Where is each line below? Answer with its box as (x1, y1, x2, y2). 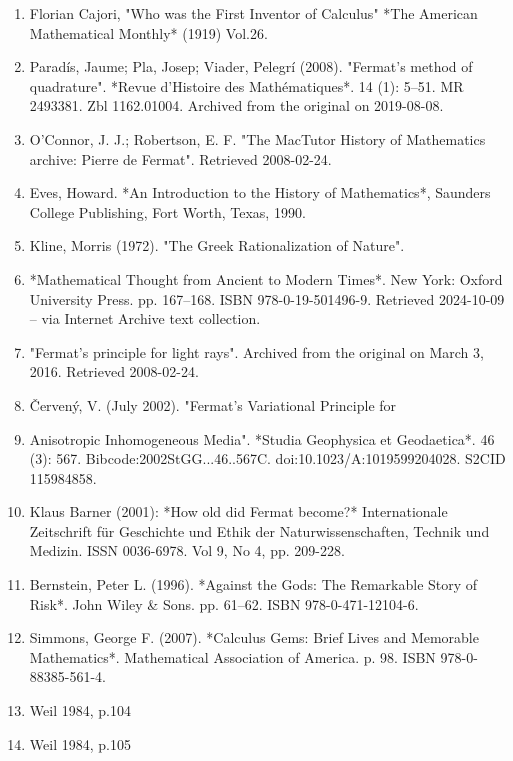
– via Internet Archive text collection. (29, 308, 261, 329)
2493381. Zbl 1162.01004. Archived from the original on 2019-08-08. (29, 95, 444, 116)
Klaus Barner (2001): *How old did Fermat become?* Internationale (29, 501, 448, 522)
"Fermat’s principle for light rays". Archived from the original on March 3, (29, 341, 484, 362)
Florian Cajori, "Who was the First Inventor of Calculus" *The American (29, 3, 478, 23)
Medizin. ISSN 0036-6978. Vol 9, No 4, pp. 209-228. (29, 540, 345, 561)
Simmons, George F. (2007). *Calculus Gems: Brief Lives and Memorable (29, 627, 479, 648)
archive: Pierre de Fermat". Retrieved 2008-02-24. (29, 148, 332, 169)
